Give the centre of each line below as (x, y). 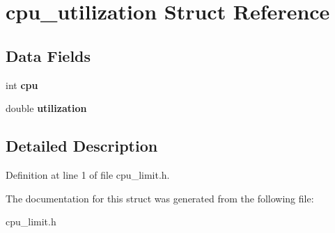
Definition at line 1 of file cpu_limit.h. (88, 174)
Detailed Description (82, 146)
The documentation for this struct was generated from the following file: (160, 198)
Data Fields (48, 55)
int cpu (22, 85)
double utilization (46, 108)
